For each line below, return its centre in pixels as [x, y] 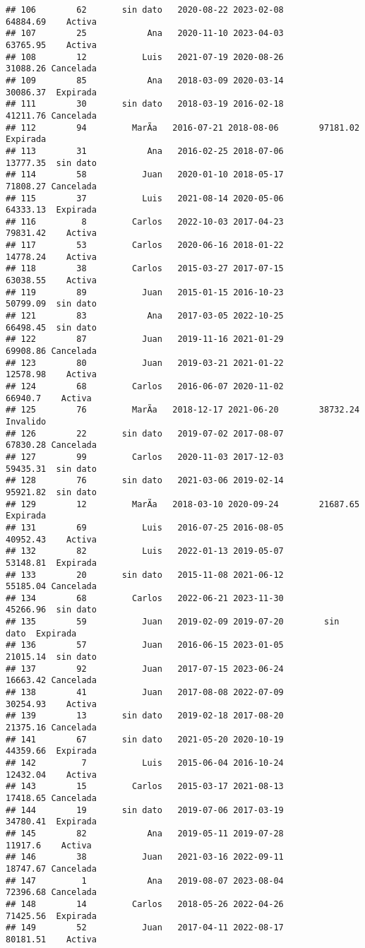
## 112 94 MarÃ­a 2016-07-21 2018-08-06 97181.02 [183, 128]
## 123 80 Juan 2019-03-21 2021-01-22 [145, 363]
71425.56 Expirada [51, 916]
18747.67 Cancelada [51, 869]
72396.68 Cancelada [51, 893]
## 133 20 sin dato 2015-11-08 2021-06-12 [145, 575]
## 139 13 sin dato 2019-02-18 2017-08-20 [145, 716]
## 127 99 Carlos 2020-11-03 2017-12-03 [145, 457]
